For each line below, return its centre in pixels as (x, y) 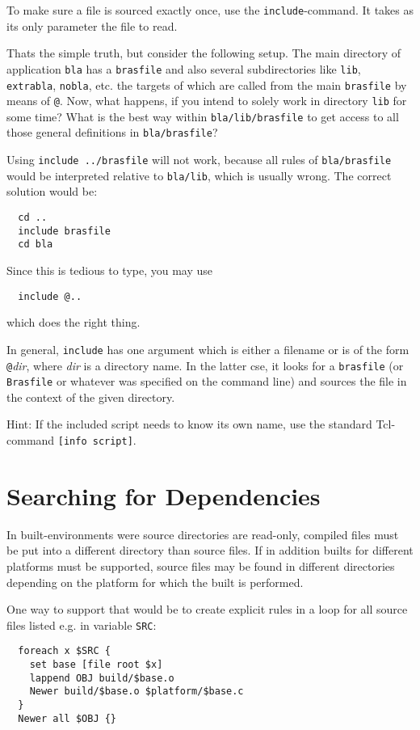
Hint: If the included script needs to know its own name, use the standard (189, 424)
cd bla (36, 245)
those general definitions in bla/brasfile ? (112, 132)
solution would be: (52, 191)
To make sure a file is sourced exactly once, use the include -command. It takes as (210, 10)
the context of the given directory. (91, 397)
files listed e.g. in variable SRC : (82, 625)
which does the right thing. (73, 322)
